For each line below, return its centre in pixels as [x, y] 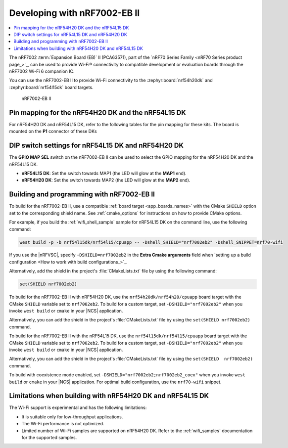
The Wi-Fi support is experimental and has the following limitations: [78, 407]
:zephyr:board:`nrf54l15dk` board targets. [51, 87]
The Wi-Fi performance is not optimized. [63, 424]
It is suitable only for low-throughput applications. [72, 417]
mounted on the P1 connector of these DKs [53, 132]
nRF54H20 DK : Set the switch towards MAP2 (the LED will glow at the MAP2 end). [106, 180]
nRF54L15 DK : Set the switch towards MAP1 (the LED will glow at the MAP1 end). [104, 174]
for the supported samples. [49, 437]
